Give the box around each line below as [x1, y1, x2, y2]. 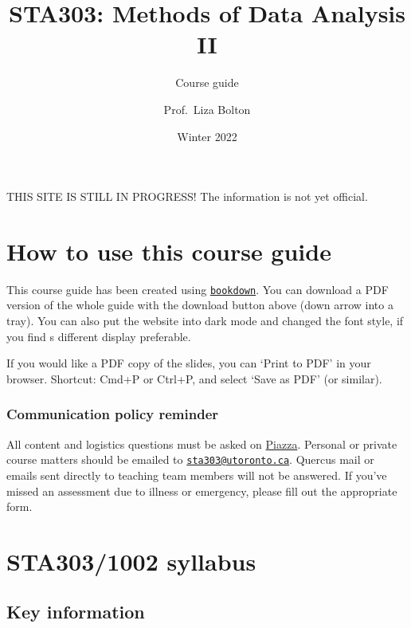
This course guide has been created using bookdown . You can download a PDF [6, 281, 389, 297]
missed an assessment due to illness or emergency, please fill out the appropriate [6, 482, 397, 499]
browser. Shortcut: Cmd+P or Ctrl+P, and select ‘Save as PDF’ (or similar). [6, 370, 382, 387]
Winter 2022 [177, 128, 237, 144]
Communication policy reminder [6, 404, 219, 424]
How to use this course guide [6, 234, 331, 267]
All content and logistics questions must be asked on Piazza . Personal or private [6, 435, 397, 452]
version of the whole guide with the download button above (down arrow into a [6, 296, 393, 313]
